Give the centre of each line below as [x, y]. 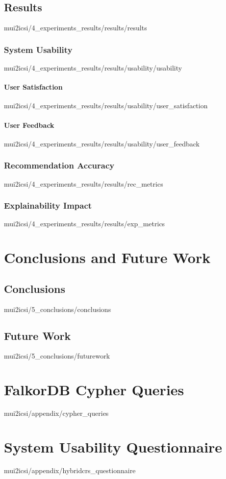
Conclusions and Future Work [107, 257]
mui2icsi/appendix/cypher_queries [56, 413]
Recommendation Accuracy [59, 165]
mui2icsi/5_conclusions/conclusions [58, 309]
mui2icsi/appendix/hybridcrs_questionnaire [70, 470]
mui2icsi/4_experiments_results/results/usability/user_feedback [102, 143]
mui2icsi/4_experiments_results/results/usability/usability [93, 68]
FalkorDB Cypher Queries [94, 390]
